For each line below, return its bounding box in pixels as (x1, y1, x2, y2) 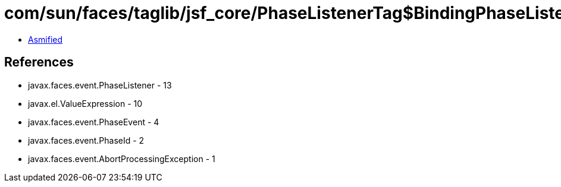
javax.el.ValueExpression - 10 (28, 98, 143, 109)
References (4, 55, 74, 70)
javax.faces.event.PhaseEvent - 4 (28, 116, 159, 127)
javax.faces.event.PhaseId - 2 (28, 135, 145, 145)
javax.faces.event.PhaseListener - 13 (28, 80, 172, 90)
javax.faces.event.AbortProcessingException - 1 (28, 153, 215, 164)
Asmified (28, 34, 63, 45)
